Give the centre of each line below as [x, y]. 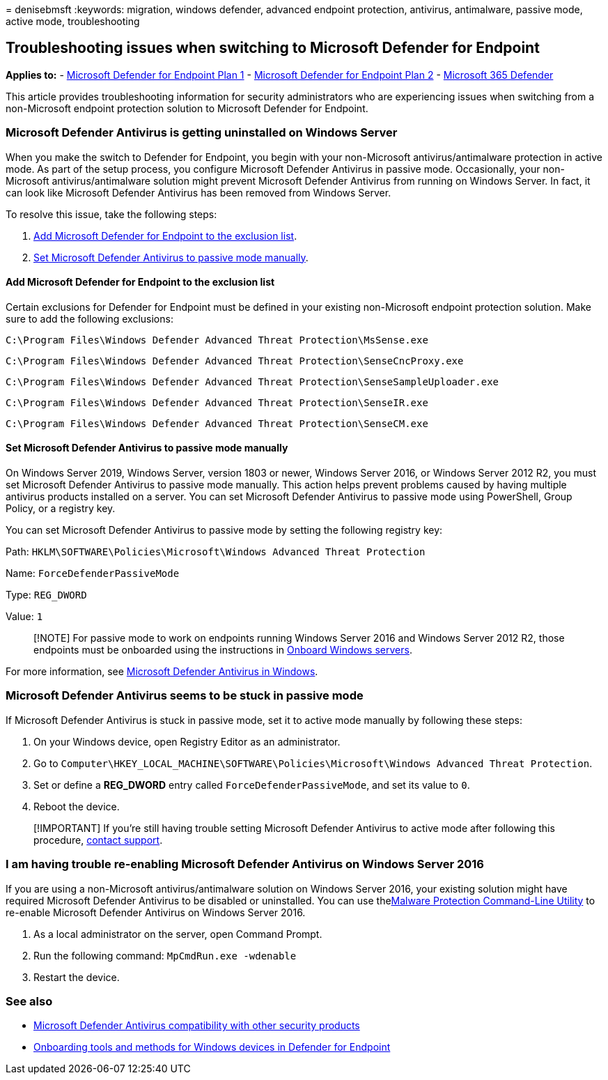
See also [29, 1001]
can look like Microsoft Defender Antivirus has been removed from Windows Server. [198, 192]
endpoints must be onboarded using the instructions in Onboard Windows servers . [223, 650]
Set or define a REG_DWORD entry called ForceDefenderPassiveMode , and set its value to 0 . [252, 785]
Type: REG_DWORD [46, 595]
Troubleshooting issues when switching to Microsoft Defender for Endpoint [273, 48]
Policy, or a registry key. [61, 509]
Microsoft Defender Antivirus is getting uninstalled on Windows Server [202, 133]
